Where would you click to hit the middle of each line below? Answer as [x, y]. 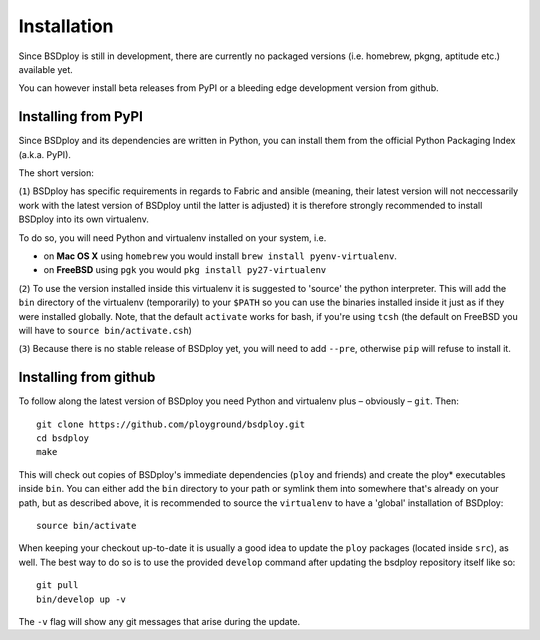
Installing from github [87, 377]
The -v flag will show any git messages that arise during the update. [159, 621]
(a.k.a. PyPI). [45, 154]
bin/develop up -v [81, 599]
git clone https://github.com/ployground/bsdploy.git [170, 424]
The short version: [56, 173]
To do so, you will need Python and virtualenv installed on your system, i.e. [172, 237]
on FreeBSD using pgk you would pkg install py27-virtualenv [185, 270]
